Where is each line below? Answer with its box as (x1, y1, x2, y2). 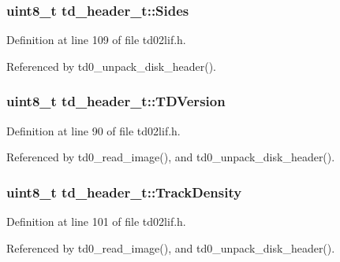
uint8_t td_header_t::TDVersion (6, 91, 226, 111)
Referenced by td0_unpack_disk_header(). (6, 57, 216, 74)
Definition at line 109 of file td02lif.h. (6, 31, 186, 48)
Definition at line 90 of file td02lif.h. (6, 122, 181, 138)
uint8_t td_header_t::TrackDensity (6, 182, 242, 201)
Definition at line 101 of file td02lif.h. (6, 213, 186, 230)
